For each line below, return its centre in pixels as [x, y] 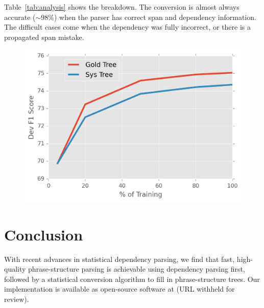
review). [17, 299]
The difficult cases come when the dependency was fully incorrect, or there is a [128, 27]
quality [15, 269]
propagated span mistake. [44, 37]
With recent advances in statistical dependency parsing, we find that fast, [119, 259]
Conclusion [44, 234]
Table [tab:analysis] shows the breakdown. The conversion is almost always [122, 7]
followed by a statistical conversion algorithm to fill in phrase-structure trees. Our [132, 279]
